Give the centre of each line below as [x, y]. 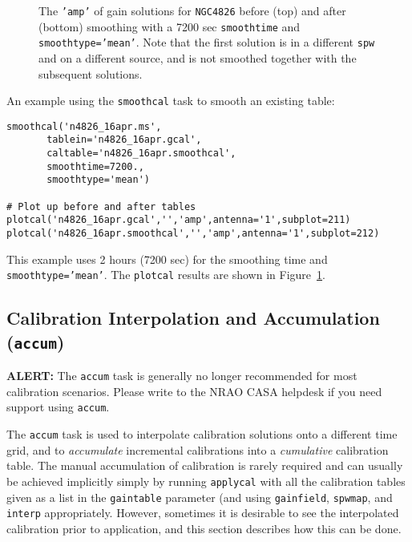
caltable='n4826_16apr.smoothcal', [141, 154]
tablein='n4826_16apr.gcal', [124, 140]
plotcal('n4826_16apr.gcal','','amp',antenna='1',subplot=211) [179, 220]
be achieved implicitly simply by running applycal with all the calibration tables [206, 481]
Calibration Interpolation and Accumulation [193, 318]
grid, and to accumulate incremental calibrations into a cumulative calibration [198, 449]
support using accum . [58, 407]
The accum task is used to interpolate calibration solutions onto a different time [202, 434]
